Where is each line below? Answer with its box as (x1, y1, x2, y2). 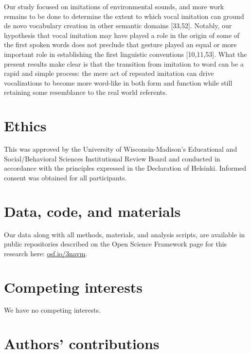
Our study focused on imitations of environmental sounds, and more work (4, 1, 224, 11)
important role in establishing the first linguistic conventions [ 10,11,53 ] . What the (4, 49, 247, 59)
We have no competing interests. (4, 305, 101, 315)
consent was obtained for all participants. (4, 172, 127, 182)
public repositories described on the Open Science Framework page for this (4, 239, 227, 249)
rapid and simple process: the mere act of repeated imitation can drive (4, 68, 214, 78)
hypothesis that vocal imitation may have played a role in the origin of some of (4, 30, 240, 40)
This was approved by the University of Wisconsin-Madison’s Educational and (4, 144, 237, 154)
